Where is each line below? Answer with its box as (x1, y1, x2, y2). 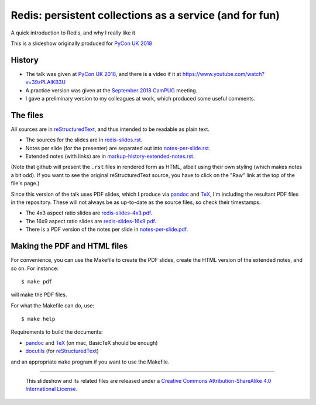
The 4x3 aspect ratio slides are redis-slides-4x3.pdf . (25, 209, 153, 216)
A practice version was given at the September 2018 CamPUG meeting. (25, 86, 198, 94)
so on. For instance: (11, 265, 59, 272)
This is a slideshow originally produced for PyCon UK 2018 (11, 40, 152, 47)
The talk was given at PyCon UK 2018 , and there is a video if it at (25, 70, 181, 77)
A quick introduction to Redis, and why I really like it (11, 29, 136, 36)
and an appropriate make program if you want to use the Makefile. (11, 358, 170, 365)
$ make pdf (21, 278, 53, 285)
